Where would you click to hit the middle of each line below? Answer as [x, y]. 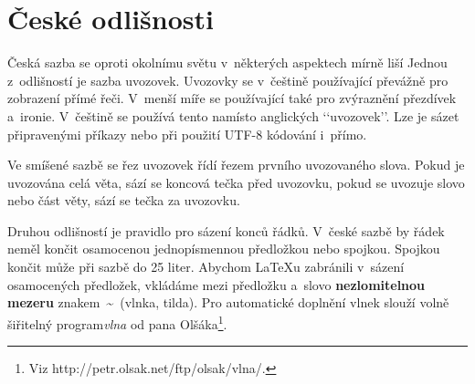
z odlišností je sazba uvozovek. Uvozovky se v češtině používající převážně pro [228, 80]
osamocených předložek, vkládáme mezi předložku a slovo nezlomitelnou [216, 284]
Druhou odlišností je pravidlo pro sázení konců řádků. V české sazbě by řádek [226, 230]
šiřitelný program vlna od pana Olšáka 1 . [117, 322]
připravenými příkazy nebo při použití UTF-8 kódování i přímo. [187, 134]
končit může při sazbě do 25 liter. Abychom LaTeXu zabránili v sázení [206, 267]
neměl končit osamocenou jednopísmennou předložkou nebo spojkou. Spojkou [224, 249]
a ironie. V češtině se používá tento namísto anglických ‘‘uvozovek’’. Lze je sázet [233, 115]
